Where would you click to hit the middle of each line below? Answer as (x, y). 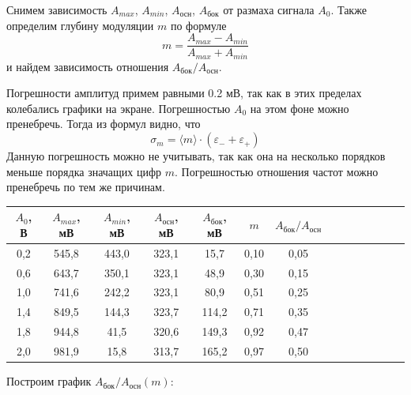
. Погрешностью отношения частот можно (277, 171)
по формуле (198, 25)
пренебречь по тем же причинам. (86, 187)
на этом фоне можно (300, 108)
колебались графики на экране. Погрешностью (119, 108)
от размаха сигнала (269, 9)
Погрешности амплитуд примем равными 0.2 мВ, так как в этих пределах (184, 93)
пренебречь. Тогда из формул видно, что (104, 124)
